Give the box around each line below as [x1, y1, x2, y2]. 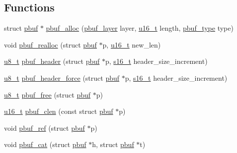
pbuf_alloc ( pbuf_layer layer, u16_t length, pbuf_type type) [46, 23, 234, 33]
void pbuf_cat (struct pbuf [4, 139, 86, 150]
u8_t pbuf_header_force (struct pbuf [4, 72, 120, 83]
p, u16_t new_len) [102, 39, 161, 50]
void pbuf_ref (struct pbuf [4, 122, 85, 133]
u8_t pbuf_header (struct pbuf [4, 56, 100, 66]
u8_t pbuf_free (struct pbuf [4, 89, 91, 100]
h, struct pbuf [92, 139, 134, 150]
